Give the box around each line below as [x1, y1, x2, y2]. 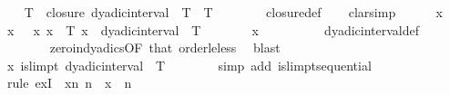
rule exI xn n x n [6, 73, 132, 92]
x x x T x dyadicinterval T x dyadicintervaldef [6, 20, 419, 39]
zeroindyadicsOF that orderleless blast [49, 38, 281, 57]
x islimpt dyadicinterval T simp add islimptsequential [6, 55, 372, 74]
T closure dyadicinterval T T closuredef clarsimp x [24, 3, 443, 21]
